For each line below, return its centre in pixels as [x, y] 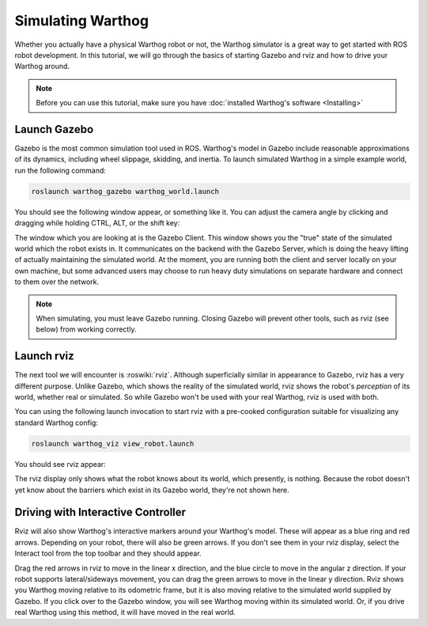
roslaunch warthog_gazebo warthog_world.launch [125, 191]
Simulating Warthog [82, 21]
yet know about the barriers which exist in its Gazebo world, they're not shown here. [152, 490]
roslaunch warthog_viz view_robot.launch [113, 444]
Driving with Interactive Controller [100, 512]
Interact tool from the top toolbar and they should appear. [108, 553]
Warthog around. [42, 66]
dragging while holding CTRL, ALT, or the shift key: [97, 223]
